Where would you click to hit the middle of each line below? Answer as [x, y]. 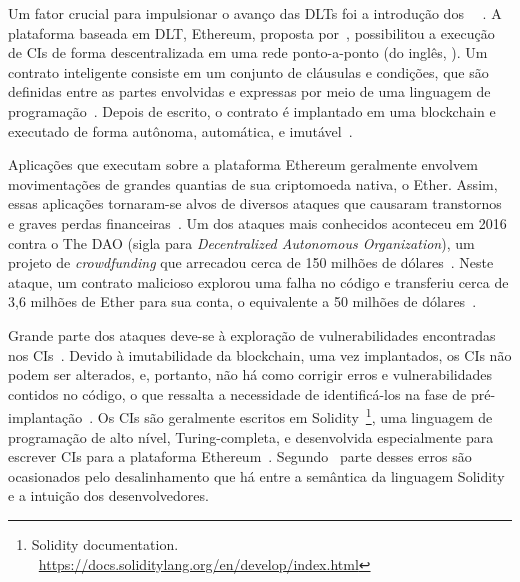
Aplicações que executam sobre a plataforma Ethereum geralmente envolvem [243, 164]
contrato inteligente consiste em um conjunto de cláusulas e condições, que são [248, 71]
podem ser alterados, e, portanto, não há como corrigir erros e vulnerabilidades [250, 374]
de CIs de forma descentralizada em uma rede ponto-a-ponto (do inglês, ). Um [248, 52]
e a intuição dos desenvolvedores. [108, 495]
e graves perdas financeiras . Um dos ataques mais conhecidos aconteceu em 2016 [257, 222]
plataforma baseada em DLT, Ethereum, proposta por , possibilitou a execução [251, 32]
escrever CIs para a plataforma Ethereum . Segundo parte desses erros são [240, 456]
